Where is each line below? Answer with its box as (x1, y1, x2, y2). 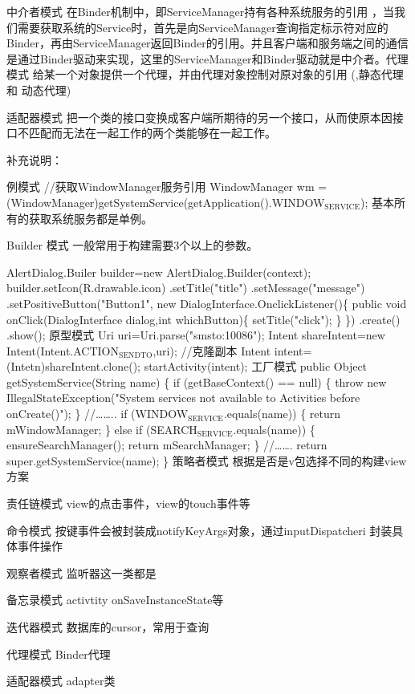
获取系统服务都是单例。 (28, 209, 153, 226)
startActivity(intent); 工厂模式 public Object (144, 358, 368, 375)
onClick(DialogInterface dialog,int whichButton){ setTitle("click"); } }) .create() (6, 310, 401, 327)
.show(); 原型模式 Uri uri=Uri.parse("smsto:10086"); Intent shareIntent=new (6, 327, 385, 343)
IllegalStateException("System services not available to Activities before (6, 389, 360, 406)
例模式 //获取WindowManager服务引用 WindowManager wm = (6, 178, 328, 195)
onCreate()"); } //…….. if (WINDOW (6, 405, 189, 422)
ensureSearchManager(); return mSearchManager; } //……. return (6, 436, 328, 453)
